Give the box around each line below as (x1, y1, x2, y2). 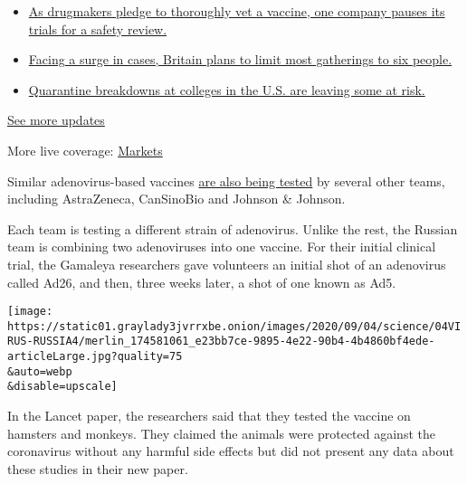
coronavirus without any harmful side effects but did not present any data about (7, 441, 454, 460)
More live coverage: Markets (7, 140, 163, 159)
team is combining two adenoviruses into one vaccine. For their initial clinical (7, 237, 436, 256)
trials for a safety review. (28, 19, 167, 38)
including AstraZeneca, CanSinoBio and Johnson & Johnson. (7, 189, 346, 208)
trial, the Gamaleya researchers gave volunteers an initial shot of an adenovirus (7, 254, 446, 273)
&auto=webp (7, 365, 72, 378)
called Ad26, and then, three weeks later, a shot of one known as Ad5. (7, 272, 396, 291)
